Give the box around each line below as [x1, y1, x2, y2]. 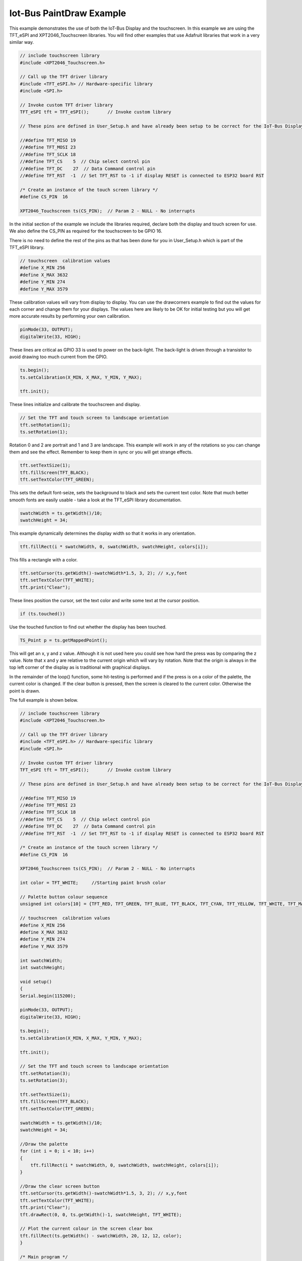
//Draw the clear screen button [20, 1183, 100, 1189]
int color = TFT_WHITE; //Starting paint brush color [20, 880, 166, 886]
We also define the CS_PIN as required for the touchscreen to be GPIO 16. [9, 228, 163, 234]
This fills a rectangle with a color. [9, 556, 78, 562]
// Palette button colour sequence [20, 894, 108, 900]
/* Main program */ [20, 1254, 68, 1259]
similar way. [9, 39, 34, 45]
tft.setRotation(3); [20, 1070, 70, 1076]
